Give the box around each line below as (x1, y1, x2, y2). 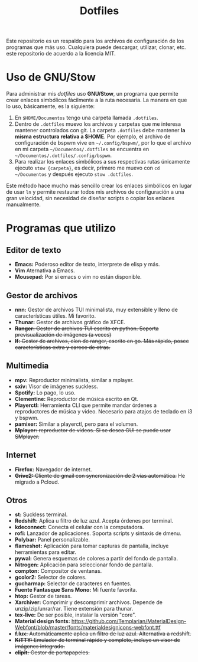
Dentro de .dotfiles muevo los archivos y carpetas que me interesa (14, 120, 181, 128)
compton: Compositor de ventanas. (14, 568, 102, 575)
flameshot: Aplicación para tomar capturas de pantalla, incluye (14, 542, 169, 550)
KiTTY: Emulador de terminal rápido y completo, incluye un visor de (14, 637, 180, 644)
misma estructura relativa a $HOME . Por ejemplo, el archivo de (14, 133, 171, 140)
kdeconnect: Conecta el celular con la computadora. (14, 524, 144, 531)
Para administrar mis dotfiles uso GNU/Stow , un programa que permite (6, 90, 178, 97)
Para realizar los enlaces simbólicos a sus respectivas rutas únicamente (14, 158, 190, 165)
